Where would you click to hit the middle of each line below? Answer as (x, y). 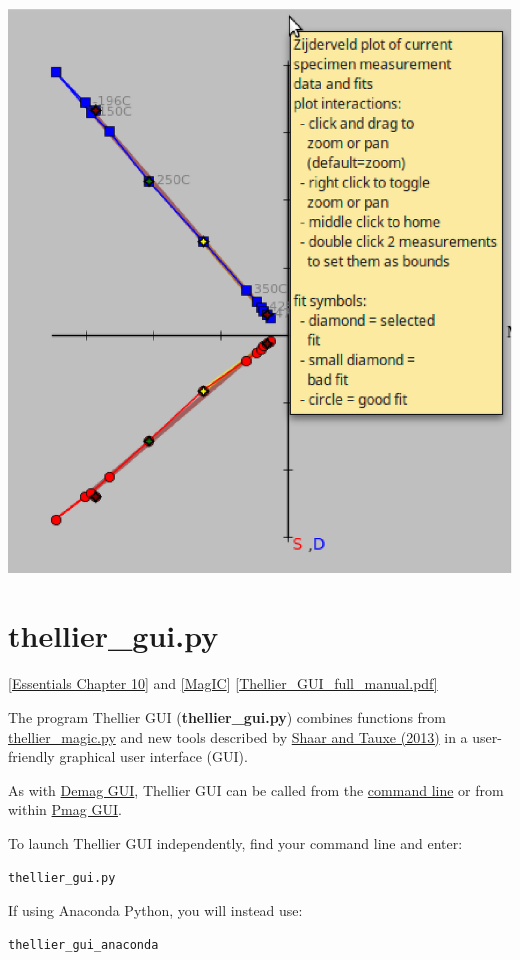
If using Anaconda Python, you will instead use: (155, 910)
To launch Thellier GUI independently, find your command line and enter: (235, 842)
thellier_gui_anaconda (83, 944)
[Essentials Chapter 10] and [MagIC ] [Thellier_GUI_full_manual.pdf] (223, 683)
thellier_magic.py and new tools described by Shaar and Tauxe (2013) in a (238, 736)
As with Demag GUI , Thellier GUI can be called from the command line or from (256, 789)
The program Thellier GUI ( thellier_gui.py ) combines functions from (227, 716)
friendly (31, 756)
